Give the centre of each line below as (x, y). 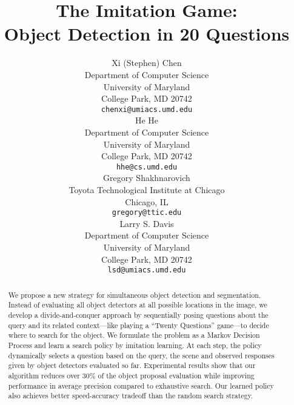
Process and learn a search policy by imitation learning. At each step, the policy (135, 345)
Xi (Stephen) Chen (147, 63)
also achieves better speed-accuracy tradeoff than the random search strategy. (131, 396)
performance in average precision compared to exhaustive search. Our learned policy (141, 385)
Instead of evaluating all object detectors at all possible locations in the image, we (138, 305)
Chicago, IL (147, 201)
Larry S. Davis (147, 223)
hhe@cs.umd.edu (147, 167)
